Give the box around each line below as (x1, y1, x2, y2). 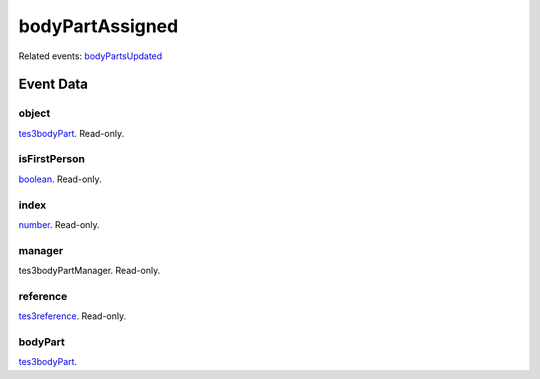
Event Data (18, 76, 89, 93)
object (18, 106, 51, 120)
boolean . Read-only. (18, 173, 102, 185)
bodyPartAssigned (18, 15, 179, 37)
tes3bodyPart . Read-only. (18, 127, 125, 139)
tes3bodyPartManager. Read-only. (18, 265, 161, 277)
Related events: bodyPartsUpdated (18, 50, 163, 62)
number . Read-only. (18, 218, 100, 230)
